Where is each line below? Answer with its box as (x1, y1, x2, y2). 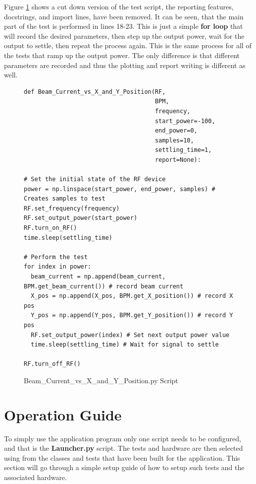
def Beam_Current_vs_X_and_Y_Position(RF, (24, 88, 166, 95)
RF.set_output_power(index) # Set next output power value (31, 331, 230, 339)
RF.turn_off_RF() (24, 360, 81, 368)
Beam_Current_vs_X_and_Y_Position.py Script (24, 375, 178, 385)
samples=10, (154, 137, 194, 144)
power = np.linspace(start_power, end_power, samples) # (24, 185, 215, 193)
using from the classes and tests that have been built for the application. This (4, 452, 240, 463)
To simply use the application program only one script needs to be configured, (4, 433, 241, 443)
